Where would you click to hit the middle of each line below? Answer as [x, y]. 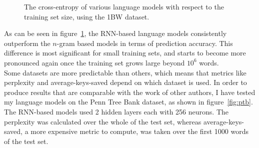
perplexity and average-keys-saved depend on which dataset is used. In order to [125, 82]
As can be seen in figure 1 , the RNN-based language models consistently [115, 33]
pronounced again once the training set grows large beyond [94, 62]
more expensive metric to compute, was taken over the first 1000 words [139, 131]
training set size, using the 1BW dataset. [87, 16]
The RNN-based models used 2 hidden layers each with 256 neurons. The [116, 111]
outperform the [27, 43]
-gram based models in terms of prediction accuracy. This [145, 43]
